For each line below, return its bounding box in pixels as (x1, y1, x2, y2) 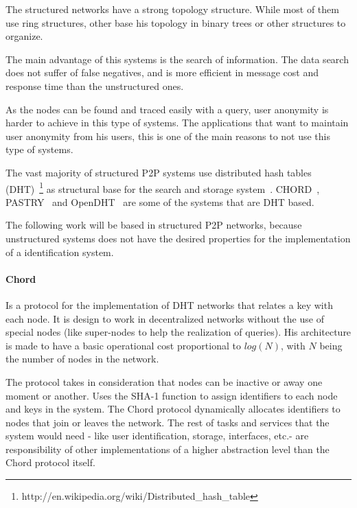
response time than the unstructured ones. (5, 78, 184, 93)
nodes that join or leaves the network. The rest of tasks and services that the (5, 415, 330, 429)
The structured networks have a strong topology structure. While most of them (5, 2, 339, 16)
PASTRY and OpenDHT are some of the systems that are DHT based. (5, 194, 314, 209)
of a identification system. (5, 244, 114, 259)
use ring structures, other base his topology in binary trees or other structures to (5, 15, 346, 30)
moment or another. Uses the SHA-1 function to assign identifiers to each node (5, 388, 338, 402)
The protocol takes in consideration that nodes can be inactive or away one (5, 374, 323, 389)
